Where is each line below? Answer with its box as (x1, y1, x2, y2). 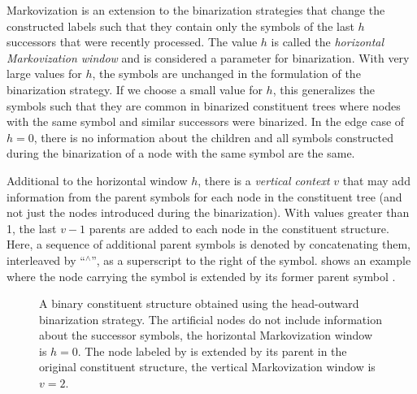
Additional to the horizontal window (7, 171, 188, 188)
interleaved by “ (7, 251, 85, 268)
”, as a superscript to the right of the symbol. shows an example (91, 251, 411, 268)
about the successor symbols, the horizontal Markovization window (39, 327, 373, 344)
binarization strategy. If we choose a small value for (7, 80, 263, 97)
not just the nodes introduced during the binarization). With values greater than (7, 204, 410, 221)
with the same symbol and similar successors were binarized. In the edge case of (7, 113, 405, 130)
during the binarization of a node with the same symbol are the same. (7, 145, 355, 162)
